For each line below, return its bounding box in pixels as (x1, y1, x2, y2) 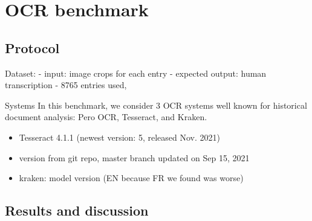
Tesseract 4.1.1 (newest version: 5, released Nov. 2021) (19, 130, 220, 143)
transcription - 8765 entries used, (5, 78, 127, 91)
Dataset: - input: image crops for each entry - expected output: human (5, 66, 267, 79)
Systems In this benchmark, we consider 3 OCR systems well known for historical (5, 98, 307, 111)
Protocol (5, 38, 60, 57)
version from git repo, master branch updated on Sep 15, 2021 (19, 151, 250, 164)
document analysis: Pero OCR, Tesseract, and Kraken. (5, 110, 207, 123)
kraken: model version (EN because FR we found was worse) (19, 171, 244, 184)
